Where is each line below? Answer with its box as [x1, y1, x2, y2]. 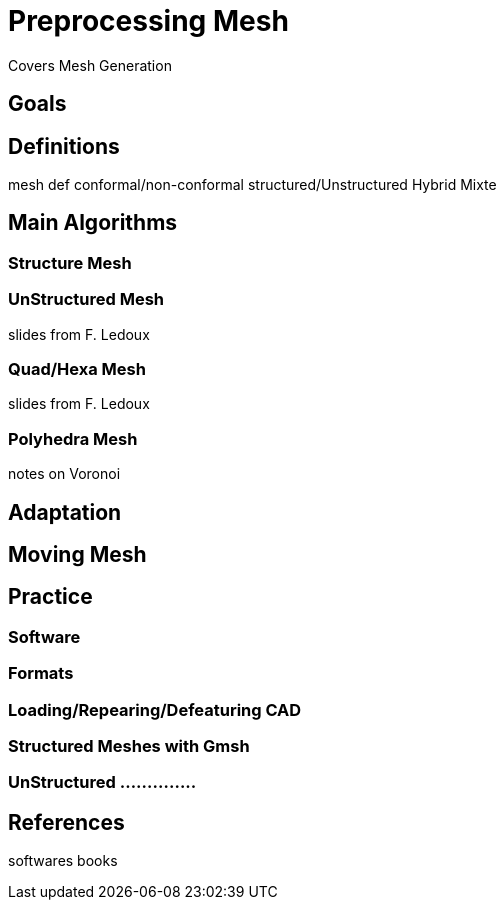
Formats [8, 663, 74, 684]
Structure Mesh [8, 252, 132, 273]
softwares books [8, 852, 118, 870]
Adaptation [8, 499, 122, 525]
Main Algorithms [8, 210, 178, 236]
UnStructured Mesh [8, 289, 165, 310]
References [8, 809, 125, 835]
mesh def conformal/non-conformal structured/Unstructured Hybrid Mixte [8, 176, 497, 194]
